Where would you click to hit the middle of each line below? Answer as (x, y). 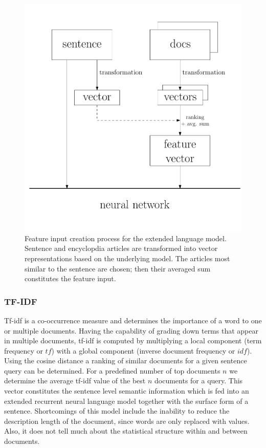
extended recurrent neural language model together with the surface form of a (126, 401)
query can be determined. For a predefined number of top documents (112, 370)
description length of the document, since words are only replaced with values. (127, 421)
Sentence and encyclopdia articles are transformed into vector (121, 248)
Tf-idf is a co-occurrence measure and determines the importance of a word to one (133, 320)
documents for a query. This (198, 381)
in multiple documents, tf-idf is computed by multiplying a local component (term (133, 340)
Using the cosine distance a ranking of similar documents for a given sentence (126, 361)
